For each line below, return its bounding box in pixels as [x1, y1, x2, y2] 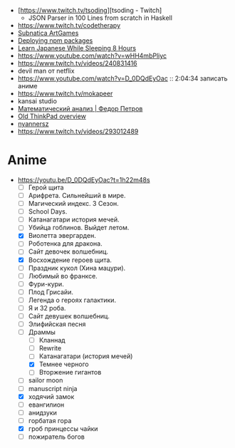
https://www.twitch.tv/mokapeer [17, 89, 113, 98]
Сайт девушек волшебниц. [28, 311, 110, 320]
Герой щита [28, 183, 64, 192]
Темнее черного [38, 360, 89, 369]
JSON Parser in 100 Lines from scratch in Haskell [28, 14, 173, 22]
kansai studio [17, 97, 57, 105]
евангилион [28, 400, 65, 409]
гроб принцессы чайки [28, 424, 98, 433]
